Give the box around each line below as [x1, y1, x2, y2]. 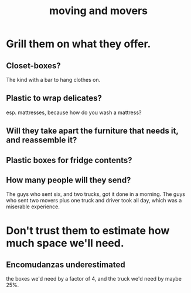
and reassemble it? [6, 135, 77, 145]
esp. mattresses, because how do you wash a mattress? [6, 109, 142, 116]
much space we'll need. [6, 237, 124, 249]
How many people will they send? [6, 175, 131, 185]
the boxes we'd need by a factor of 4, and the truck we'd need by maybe [6, 275, 182, 282]
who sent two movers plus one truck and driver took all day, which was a [6, 197, 182, 204]
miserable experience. [6, 203, 60, 210]
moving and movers [49, 4, 148, 18]
